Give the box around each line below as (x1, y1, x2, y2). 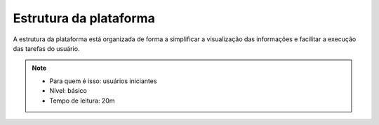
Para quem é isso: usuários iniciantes (49, 77, 157, 85)
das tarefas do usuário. (13, 44, 80, 52)
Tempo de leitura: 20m (49, 96, 115, 105)
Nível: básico (49, 87, 87, 95)
